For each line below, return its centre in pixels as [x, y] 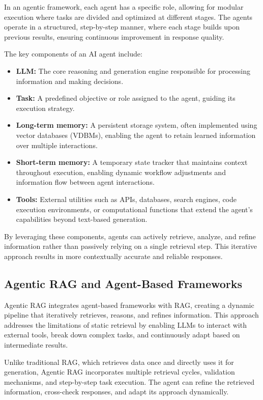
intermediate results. [36, 345]
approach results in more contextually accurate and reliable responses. [113, 256]
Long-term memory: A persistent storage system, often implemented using [137, 125]
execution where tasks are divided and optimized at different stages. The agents [128, 17]
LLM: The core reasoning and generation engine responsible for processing [133, 70]
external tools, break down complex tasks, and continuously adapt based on [122, 335]
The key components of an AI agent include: [73, 54]
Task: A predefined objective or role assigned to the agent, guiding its [126, 98]
